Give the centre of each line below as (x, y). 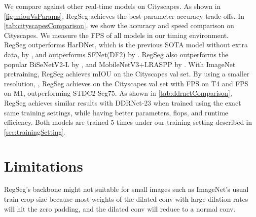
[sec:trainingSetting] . (35, 131)
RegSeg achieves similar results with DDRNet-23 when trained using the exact (123, 102)
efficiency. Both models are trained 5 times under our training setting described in (128, 122)
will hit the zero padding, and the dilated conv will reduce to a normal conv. (120, 208)
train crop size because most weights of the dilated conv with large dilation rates (126, 199)
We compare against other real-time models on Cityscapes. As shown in (112, 6)
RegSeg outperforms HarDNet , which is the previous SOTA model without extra (126, 45)
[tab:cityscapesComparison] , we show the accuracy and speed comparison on (119, 25)
